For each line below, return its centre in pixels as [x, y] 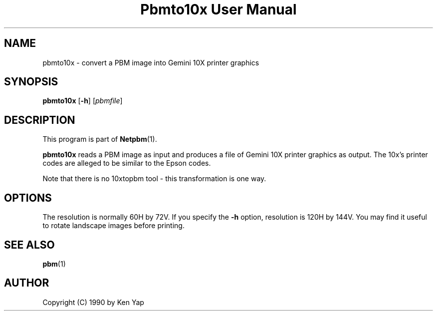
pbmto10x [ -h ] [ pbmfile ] [83, 101]
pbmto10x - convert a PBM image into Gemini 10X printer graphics [151, 62]
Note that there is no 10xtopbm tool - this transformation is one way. [154, 179]
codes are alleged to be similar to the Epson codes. [127, 163]
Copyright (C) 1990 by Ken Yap [93, 302]
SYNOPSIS [31, 82]
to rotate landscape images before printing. [113, 226]
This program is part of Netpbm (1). [100, 139]
